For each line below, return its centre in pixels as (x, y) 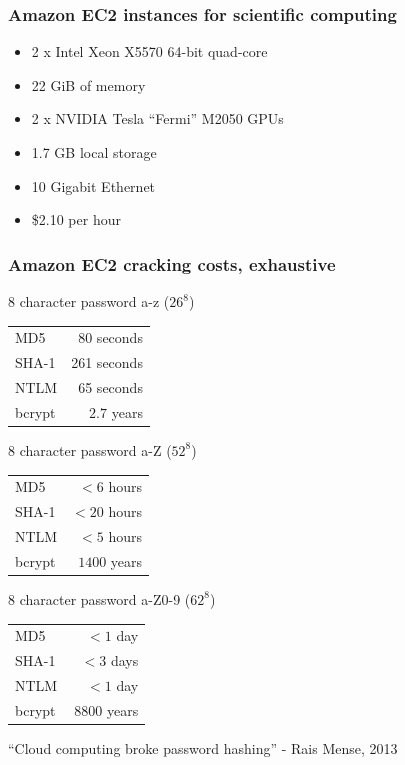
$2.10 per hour (76, 219)
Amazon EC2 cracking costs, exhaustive (172, 263)
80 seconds (110, 337)
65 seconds (110, 387)
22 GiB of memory (88, 84)
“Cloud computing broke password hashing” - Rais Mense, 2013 (203, 747)
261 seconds (107, 362)
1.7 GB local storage (94, 152)
